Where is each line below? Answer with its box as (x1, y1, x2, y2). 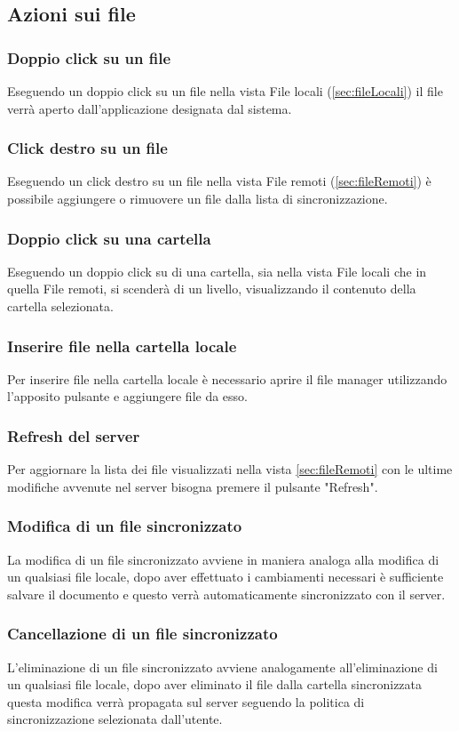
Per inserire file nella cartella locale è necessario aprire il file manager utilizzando (7, 369, 447, 388)
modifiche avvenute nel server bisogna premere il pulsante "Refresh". (7, 477, 378, 495)
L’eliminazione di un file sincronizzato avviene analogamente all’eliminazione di (7, 657, 438, 676)
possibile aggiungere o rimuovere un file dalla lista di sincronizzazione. (7, 189, 388, 207)
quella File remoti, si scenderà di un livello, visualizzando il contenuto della (7, 279, 416, 298)
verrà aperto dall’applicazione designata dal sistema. (7, 99, 292, 117)
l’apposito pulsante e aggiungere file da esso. (7, 387, 249, 406)
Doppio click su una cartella (7, 227, 211, 249)
